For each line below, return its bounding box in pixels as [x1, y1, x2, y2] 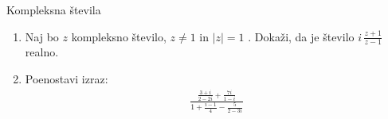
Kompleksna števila [6, 2, 101, 17]
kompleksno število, [71, 28, 167, 44]
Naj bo [25, 28, 59, 44]
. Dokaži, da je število [248, 28, 355, 44]
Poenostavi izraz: [25, 71, 108, 87]
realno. [25, 44, 59, 60]
